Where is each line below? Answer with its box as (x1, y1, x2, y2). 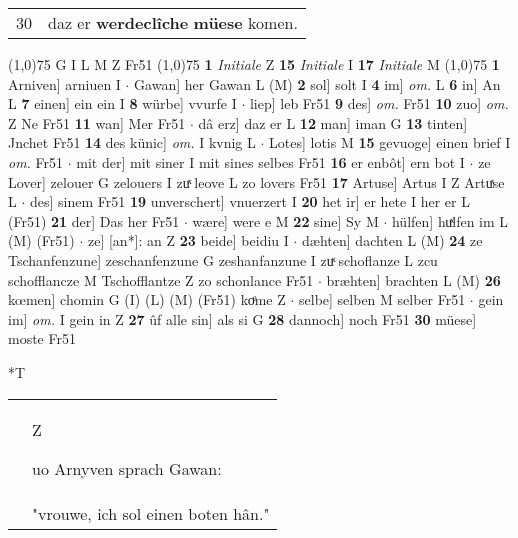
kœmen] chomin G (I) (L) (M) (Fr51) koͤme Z (8, 289, 286, 310)
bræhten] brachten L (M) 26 (326, 269, 501, 290)
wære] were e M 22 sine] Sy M (192, 210, 379, 231)
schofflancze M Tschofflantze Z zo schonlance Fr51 (8, 269, 314, 290)
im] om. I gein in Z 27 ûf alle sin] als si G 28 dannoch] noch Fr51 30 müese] (8, 308, 477, 329)
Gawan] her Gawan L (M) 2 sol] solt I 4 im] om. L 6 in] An (134, 73, 501, 94)
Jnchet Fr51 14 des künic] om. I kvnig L (8, 132, 256, 153)
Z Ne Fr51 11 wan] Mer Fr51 (8, 112, 186, 133)
